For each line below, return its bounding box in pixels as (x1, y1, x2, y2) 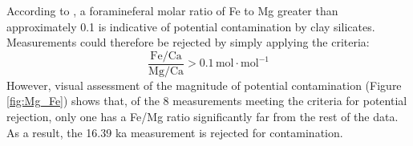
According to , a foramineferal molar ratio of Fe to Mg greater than (6, 2, 338, 18)
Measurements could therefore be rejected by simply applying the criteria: (6, 34, 370, 51)
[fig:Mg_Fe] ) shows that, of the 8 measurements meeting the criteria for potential (6, 92, 407, 109)
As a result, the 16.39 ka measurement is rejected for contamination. (6, 124, 343, 140)
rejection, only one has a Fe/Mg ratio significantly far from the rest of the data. (6, 108, 399, 125)
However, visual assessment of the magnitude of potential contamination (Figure (6, 76, 402, 93)
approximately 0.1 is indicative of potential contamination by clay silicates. (6, 18, 375, 34)
